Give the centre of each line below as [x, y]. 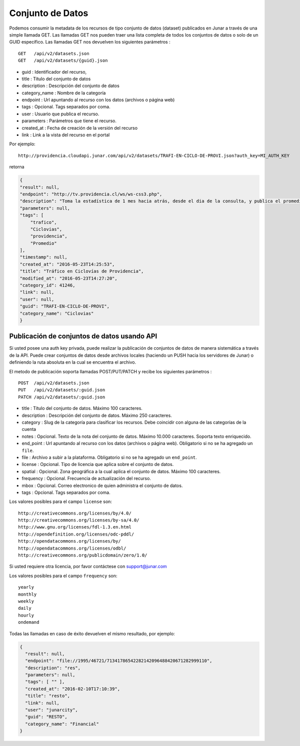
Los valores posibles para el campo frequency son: [63, 576]
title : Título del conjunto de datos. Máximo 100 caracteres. [82, 408]
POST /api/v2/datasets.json [54, 383]
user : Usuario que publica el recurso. [60, 114]
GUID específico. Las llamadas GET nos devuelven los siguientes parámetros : [90, 42]
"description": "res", [53, 668]
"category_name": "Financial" [62, 724]
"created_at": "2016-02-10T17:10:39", [72, 689]
